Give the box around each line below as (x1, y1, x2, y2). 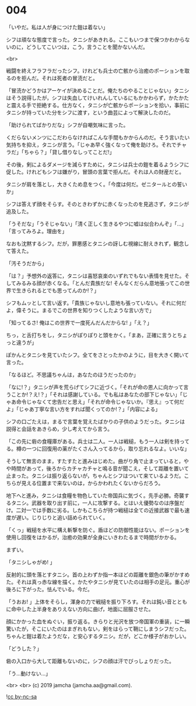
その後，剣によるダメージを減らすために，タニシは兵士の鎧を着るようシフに (6, 161, 190, 168)
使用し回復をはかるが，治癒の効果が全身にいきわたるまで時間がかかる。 (6, 534, 180, 541)
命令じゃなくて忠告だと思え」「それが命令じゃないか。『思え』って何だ (16, 398, 185, 405)
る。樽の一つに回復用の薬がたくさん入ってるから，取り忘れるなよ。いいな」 (6, 445, 190, 452)
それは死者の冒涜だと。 (41, 74, 98, 81)
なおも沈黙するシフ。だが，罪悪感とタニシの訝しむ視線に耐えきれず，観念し (6, 240, 190, 247)
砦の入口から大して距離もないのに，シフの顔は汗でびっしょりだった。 (6, 657, 174, 664)
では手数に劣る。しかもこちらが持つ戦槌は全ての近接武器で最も (31, 506, 185, 513)
